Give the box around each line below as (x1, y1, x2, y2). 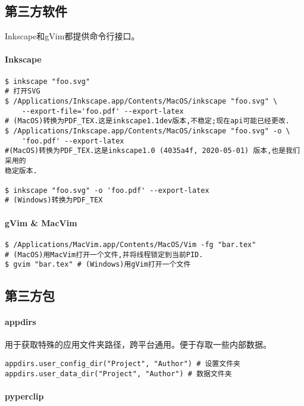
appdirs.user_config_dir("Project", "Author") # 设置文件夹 (5, 360, 240, 368)
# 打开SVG (5, 87, 40, 96)
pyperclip (5, 389, 44, 402)
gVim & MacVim (5, 216, 77, 229)
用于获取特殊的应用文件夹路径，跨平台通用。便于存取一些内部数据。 (5, 338, 271, 351)
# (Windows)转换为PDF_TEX (5, 196, 103, 205)
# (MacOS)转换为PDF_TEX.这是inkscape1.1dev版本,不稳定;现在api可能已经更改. (5, 117, 290, 126)
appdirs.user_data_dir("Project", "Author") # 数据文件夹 (5, 369, 232, 378)
